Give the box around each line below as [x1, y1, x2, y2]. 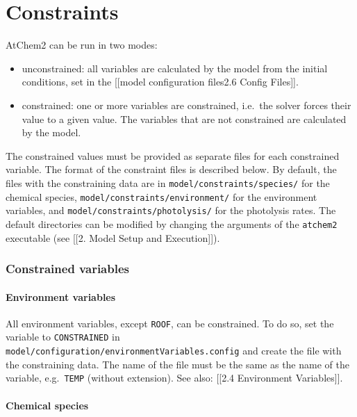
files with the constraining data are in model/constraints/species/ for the [6, 175, 330, 190]
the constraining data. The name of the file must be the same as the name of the [6, 357, 349, 371]
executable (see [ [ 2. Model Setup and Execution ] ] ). [6, 230, 220, 245]
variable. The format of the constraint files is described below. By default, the [6, 162, 337, 177]
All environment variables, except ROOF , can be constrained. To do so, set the [6, 316, 334, 330]
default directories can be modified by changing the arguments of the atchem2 [6, 216, 338, 231]
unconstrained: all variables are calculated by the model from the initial [22, 60, 328, 75]
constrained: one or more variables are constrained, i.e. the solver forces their [22, 97, 351, 112]
